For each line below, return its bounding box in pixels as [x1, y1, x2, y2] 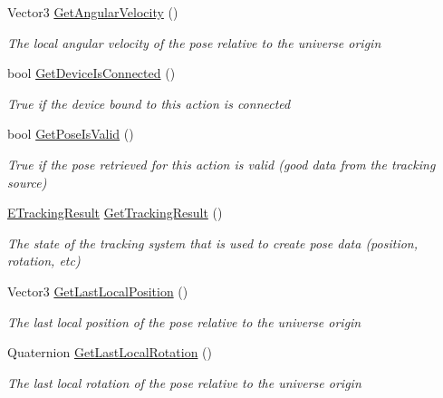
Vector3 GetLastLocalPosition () [7, 281, 188, 300]
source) [7, 172, 47, 191]
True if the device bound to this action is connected [7, 93, 291, 112]
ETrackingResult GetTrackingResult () [7, 203, 223, 222]
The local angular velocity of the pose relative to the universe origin [7, 33, 381, 52]
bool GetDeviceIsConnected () [7, 63, 176, 83]
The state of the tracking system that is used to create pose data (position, [7, 233, 418, 252]
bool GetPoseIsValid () [7, 124, 134, 143]
